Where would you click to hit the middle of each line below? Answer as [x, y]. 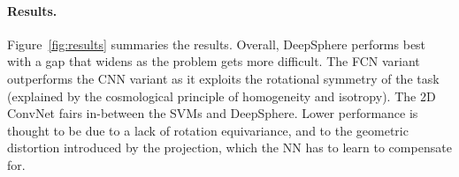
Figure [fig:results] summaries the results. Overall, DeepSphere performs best [217, 44]
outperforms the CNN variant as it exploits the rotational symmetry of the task [223, 78]
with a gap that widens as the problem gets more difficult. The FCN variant [214, 61]
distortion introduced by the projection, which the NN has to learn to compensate [229, 147]
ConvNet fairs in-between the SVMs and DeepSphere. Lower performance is [213, 113]
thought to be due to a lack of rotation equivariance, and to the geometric [208, 130]
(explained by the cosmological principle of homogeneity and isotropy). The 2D [222, 96]
